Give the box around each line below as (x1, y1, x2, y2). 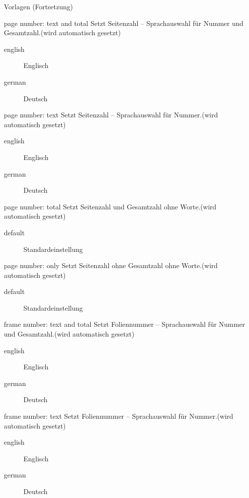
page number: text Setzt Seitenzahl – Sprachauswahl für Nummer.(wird (4, 110, 218, 120)
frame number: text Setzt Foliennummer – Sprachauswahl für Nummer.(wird (4, 411, 233, 421)
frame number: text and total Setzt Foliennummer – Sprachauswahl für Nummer (4, 319, 245, 329)
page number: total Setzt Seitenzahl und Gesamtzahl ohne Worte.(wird (4, 201, 217, 211)
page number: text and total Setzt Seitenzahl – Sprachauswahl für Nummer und (4, 18, 244, 28)
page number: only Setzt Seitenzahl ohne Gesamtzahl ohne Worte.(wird (4, 260, 218, 271)
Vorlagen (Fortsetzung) (4, 1, 73, 11)
